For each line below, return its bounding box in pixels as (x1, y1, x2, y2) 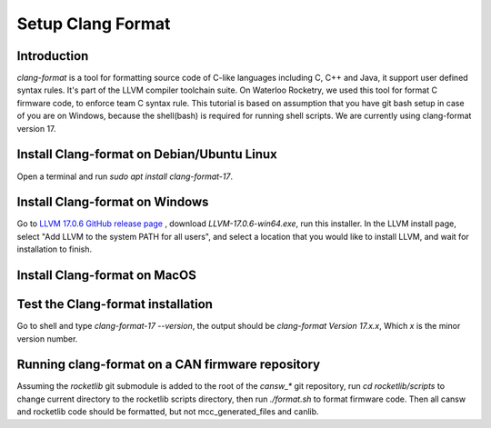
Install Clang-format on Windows (16, 194, 209, 210)
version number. (16, 333, 78, 344)
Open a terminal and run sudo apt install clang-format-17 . (16, 171, 234, 182)
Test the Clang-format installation (16, 296, 214, 313)
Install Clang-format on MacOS (16, 268, 197, 284)
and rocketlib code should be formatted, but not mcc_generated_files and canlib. (16, 406, 319, 417)
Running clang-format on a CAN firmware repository (16, 357, 321, 373)
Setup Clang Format (16, 14, 171, 34)
